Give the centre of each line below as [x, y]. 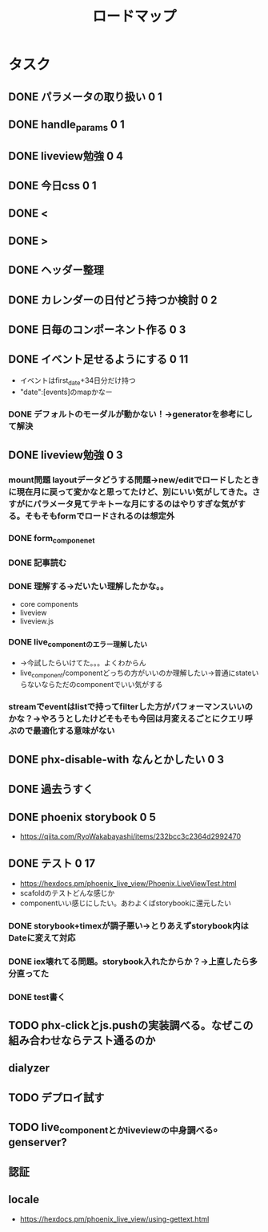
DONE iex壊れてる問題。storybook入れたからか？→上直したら [129, 962]
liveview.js [37, 621]
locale [24, 1199]
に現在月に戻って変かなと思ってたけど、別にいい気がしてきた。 [130, 492]
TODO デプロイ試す [56, 1098]
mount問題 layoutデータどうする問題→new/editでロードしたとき [134, 480]
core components [49, 604]
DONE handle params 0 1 [67, 125]
